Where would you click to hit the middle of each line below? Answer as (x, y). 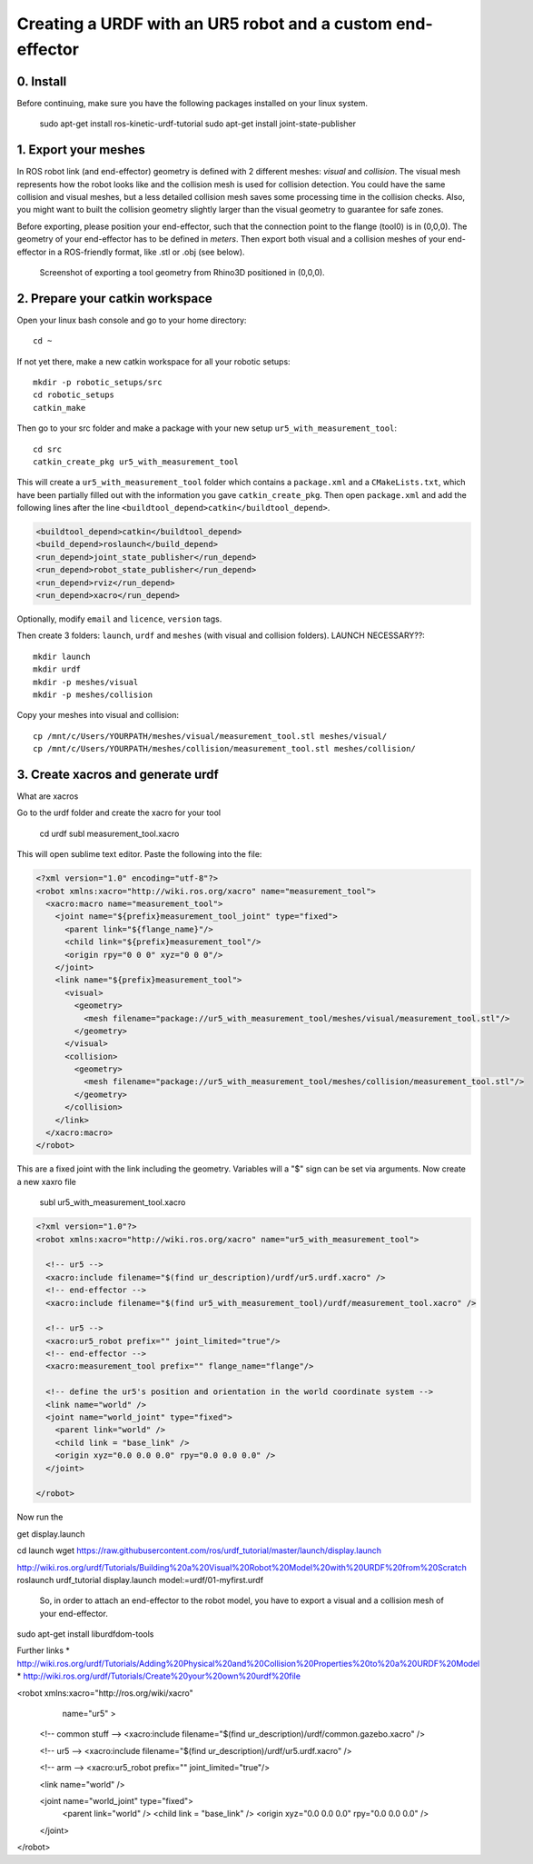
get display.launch (51, 1534)
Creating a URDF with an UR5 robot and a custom (205, 24)
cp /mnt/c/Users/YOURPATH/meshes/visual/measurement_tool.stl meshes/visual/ (210, 736)
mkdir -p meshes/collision (93, 694)
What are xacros (48, 796)
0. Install (42, 81)
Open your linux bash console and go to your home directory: (132, 320)
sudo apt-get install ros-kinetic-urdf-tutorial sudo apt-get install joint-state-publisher (198, 124)
